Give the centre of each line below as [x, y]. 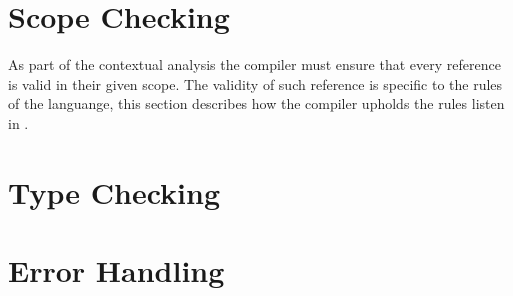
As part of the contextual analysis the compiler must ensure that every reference [254, 64]
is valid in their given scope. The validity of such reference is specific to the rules [255, 83]
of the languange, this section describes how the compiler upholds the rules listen [256, 103]
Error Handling [116, 270]
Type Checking [114, 191]
